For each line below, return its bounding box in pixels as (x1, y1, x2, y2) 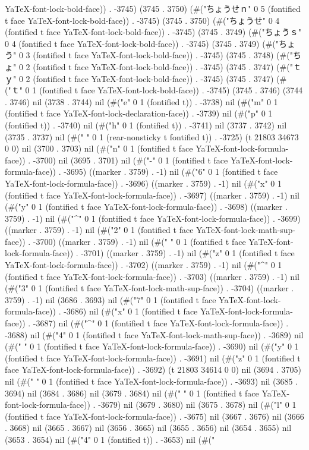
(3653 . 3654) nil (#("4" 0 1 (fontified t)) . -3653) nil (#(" (5, 433, 215, 445)
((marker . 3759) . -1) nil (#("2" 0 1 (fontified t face (5, 224, 194, 236)
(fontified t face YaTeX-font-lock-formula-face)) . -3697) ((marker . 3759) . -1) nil (5, 188, 299, 201)
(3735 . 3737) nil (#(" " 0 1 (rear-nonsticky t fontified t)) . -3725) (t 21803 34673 (5, 130, 299, 143)
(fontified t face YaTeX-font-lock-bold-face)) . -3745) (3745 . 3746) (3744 (39, 84, 303, 96)
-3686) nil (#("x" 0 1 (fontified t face (64, 305, 198, 317)
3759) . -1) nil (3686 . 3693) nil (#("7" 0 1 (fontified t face (5, 293, 216, 306)
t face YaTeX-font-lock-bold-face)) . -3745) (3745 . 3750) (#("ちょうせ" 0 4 (5, 14, 280, 26)
